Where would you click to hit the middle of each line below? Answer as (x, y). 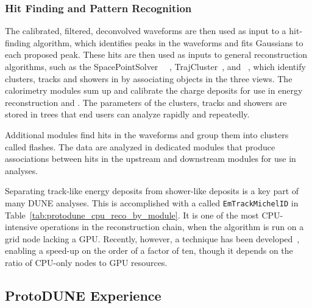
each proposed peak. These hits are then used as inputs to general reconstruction (156, 54)
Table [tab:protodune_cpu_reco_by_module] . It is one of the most (132, 215)
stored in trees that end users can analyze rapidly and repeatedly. (127, 114)
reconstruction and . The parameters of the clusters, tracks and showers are (146, 102)
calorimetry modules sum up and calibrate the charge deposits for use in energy (154, 90)
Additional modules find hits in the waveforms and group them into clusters (147, 134)
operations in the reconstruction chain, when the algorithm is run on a (172, 227)
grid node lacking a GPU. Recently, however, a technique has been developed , (152, 238)
